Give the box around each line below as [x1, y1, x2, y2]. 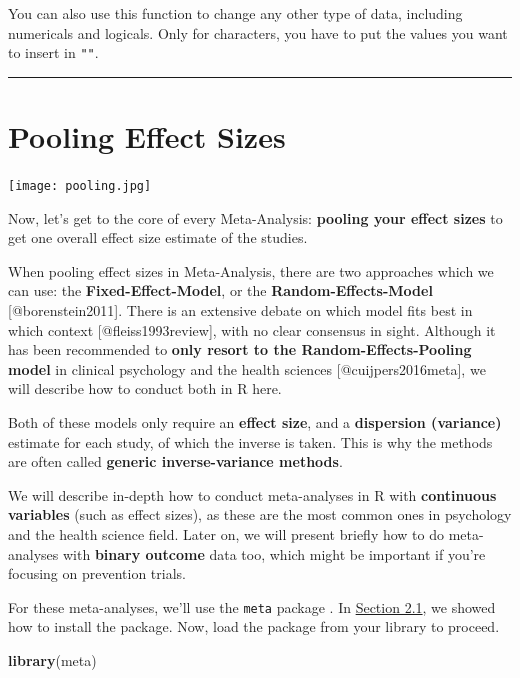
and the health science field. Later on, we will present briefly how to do [8, 523, 445, 544]
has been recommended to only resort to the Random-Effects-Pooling [8, 339, 472, 360]
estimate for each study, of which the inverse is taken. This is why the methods [8, 431, 493, 452]
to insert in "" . [8, 42, 99, 63]
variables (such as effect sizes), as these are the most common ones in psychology [8, 504, 512, 525]
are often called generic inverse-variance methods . [8, 451, 343, 472]
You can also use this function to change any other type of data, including [8, 3, 463, 23]
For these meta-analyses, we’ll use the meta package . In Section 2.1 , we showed [8, 596, 496, 617]
